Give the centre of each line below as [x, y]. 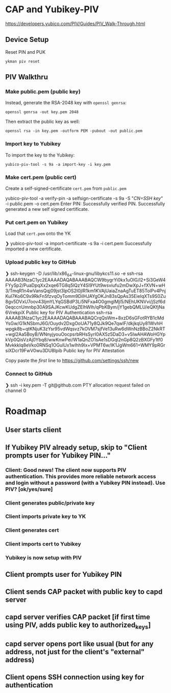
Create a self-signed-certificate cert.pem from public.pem [66, 188]
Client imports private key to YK [46, 516]
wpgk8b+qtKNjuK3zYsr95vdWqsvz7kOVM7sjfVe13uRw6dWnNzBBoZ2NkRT [86, 329]
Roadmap [26, 411]
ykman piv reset [22, 61]
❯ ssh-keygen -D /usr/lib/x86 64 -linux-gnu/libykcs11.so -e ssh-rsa [74, 274]
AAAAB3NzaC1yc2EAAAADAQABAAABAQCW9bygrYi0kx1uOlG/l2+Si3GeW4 [86, 280]
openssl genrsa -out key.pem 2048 [42, 112]
